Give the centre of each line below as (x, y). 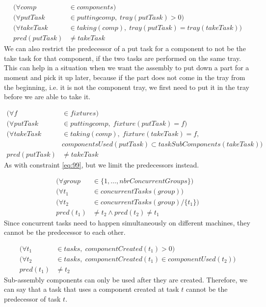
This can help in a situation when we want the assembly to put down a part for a (127, 68)
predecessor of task (32, 299)
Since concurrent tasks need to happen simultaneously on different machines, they (127, 222)
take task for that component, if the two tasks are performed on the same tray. (123, 58)
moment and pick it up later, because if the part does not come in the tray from (125, 77)
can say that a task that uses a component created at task (92, 289)
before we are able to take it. (47, 97)
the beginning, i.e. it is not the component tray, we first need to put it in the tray (127, 87)
